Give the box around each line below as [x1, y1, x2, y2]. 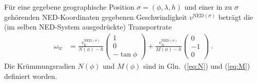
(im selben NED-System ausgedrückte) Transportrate [4, 21, 172, 32]
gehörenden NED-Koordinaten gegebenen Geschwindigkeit [4, 11, 187, 22]
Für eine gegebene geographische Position [4, 2, 134, 12]
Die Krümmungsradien [4, 60, 75, 71]
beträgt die [218, 11, 253, 22]
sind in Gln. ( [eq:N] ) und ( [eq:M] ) [143, 60, 250, 71]
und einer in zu [184, 2, 232, 12]
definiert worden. [4, 70, 57, 81]
